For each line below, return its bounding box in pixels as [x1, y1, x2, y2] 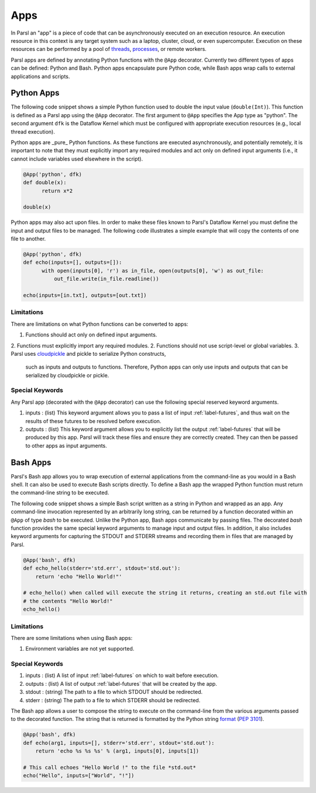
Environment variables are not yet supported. [25, 645, 135, 652]
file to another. [11, 235, 46, 243]
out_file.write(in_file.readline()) [53, 275, 159, 283]
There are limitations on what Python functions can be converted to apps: [11, 320, 188, 328]
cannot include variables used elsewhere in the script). [11, 155, 143, 162]
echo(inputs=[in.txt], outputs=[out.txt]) [23, 292, 147, 298]
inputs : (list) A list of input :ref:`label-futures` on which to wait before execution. [25, 672, 219, 679]
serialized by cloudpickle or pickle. [25, 372, 109, 379]
